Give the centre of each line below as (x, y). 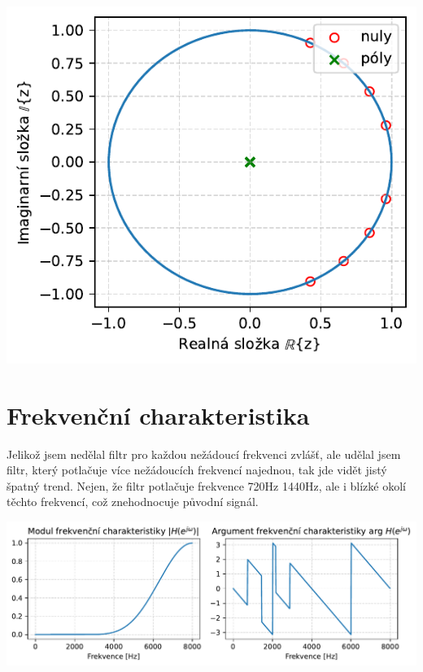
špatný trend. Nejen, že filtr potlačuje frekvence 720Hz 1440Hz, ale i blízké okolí (206, 485)
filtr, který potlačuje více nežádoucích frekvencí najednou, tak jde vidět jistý (197, 470)
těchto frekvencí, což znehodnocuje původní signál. (133, 502)
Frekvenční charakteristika (158, 415)
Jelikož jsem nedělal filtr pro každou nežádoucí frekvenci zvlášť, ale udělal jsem (204, 454)
